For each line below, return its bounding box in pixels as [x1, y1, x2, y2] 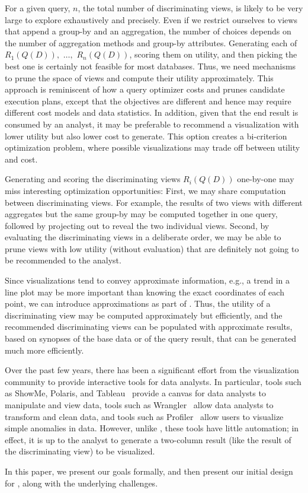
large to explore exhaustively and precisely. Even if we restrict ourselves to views [5, 13, 297, 26]
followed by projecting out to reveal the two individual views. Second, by [5, 219, 269, 231]
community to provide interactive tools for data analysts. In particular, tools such [5, 375, 301, 387]
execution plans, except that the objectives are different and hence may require [5, 94, 291, 107]
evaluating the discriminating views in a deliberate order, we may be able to [5, 231, 281, 243]
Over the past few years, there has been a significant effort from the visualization [5, 364, 299, 376]
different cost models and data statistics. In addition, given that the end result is [5, 106, 299, 119]
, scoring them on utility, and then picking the [129, 48, 297, 61]
